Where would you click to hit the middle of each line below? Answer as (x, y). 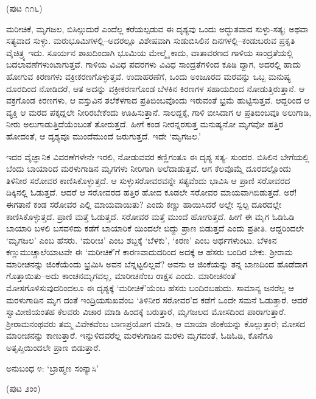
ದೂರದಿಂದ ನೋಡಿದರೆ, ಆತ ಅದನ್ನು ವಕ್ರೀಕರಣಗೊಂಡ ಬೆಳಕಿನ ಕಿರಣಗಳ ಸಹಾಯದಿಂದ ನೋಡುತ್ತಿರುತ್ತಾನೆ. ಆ (156, 88)
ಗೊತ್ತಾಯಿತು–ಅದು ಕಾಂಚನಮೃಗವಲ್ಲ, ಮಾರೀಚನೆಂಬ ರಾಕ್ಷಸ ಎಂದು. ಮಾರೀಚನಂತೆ (121, 276)
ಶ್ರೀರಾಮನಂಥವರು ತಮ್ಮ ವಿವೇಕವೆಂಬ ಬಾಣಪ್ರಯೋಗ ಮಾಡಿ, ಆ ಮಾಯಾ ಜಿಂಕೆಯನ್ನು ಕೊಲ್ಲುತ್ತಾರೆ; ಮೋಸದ (156, 323)
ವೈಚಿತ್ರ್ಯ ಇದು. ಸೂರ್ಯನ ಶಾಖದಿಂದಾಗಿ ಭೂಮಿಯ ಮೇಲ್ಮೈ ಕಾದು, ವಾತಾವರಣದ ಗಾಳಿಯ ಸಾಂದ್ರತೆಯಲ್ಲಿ (150, 52)
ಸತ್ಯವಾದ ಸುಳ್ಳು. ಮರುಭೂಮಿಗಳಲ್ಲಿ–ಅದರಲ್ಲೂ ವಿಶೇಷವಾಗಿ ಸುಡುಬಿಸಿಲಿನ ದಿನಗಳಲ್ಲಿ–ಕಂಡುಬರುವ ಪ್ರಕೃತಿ (151, 41)
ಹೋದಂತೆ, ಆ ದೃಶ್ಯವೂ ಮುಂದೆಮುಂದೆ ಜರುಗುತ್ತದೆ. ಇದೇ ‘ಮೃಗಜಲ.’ (104, 136)
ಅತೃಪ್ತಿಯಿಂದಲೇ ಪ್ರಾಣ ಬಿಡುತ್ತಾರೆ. (54, 348)
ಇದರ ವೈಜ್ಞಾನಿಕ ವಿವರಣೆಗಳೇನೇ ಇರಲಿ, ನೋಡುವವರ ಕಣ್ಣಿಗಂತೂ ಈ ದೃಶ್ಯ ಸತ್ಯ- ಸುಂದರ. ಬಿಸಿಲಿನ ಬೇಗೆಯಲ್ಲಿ (158, 156)
